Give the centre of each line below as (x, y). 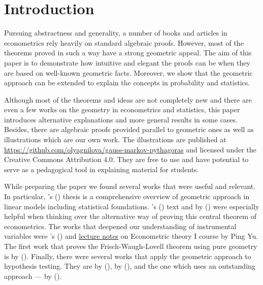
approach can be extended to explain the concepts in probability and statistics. (127, 83)
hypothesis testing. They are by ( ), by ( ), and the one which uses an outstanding (130, 266)
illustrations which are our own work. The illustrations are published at (115, 139)
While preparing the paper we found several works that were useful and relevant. (130, 186)
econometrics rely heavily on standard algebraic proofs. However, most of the (124, 42)
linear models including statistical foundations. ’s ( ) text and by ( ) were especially (132, 206)
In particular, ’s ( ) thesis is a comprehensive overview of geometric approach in (127, 196)
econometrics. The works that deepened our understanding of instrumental (120, 226)
